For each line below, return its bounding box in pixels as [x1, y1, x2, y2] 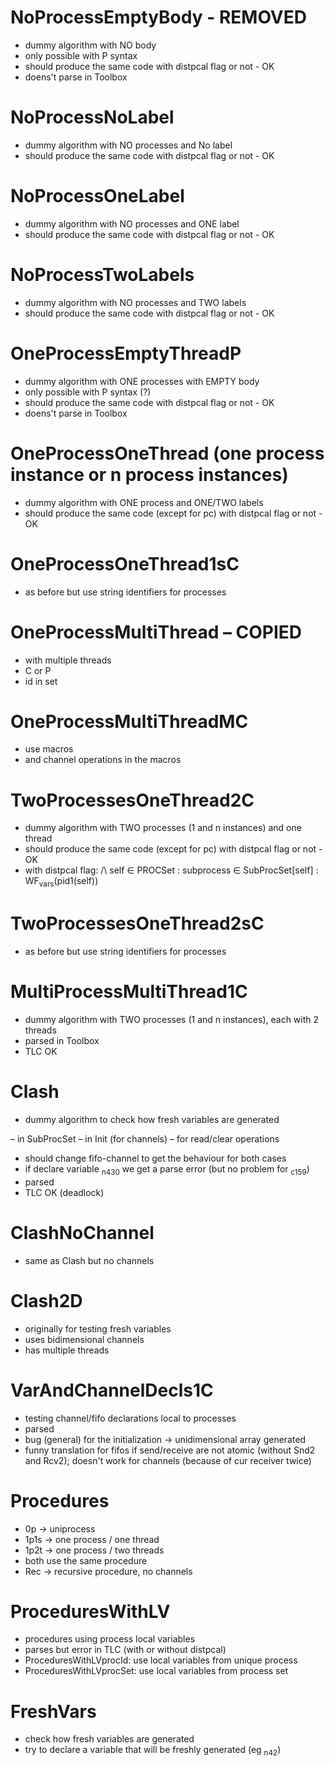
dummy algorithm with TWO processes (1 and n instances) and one [24, 822, 302, 834]
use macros [24, 743, 74, 755]
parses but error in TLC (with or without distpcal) [24, 1644, 227, 1656]
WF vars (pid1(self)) [24, 875, 99, 890]
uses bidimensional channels [24, 1333, 145, 1345]
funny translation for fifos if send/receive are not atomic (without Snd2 [24, 1444, 316, 1456]
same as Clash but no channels [24, 1254, 155, 1266]
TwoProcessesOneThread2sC [10, 912, 265, 935]
